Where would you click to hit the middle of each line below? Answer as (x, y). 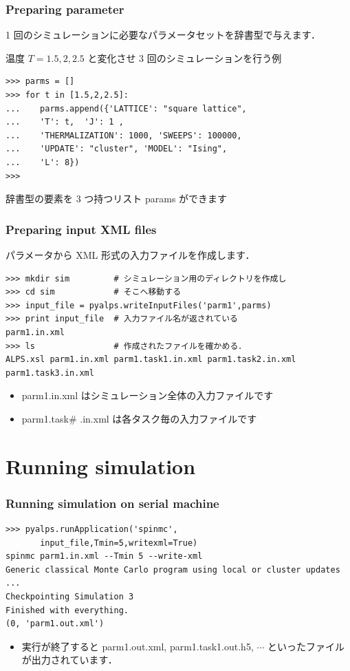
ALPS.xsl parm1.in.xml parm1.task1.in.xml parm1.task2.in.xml (151, 360)
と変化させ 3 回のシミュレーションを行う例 (185, 57)
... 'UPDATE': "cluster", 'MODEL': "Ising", (117, 149)
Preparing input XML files (81, 229)
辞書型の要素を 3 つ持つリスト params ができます (117, 199)
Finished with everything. (67, 610)
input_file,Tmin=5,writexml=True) (119, 543)
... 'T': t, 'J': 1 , (65, 122)
